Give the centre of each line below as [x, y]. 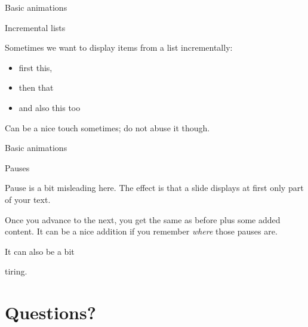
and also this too [50, 107]
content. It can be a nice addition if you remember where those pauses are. [141, 231]
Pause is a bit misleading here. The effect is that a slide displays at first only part [154, 188]
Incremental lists [35, 27]
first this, [36, 67]
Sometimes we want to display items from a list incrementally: [119, 47]
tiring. [16, 271]
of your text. [28, 199]
